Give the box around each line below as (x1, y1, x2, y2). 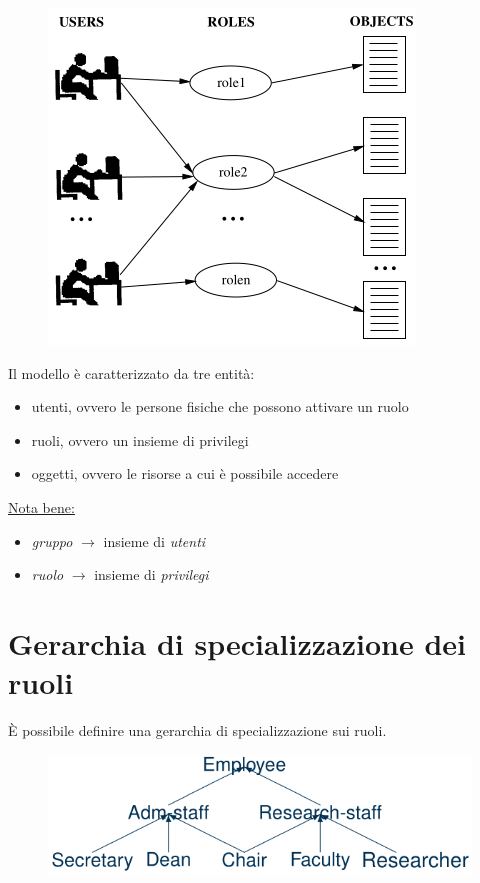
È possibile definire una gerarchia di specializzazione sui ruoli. (8, 720, 387, 741)
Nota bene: (8, 496, 75, 517)
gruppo (31, 530, 73, 551)
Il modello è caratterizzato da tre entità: (8, 362, 255, 383)
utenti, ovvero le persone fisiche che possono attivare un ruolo (31, 396, 409, 417)
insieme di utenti (103, 530, 206, 551)
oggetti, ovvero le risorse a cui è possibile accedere (31, 463, 339, 484)
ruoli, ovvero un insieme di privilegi (31, 429, 249, 450)
